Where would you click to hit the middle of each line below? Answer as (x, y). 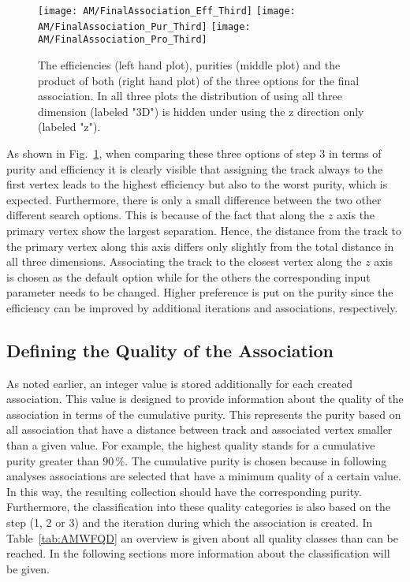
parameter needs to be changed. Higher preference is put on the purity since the (200, 292)
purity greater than (53, 460)
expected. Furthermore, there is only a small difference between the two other (194, 199)
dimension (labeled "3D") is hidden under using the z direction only (201, 111)
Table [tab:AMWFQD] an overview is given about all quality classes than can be (202, 537)
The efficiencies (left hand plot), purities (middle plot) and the (189, 64)
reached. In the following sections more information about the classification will (198, 553)
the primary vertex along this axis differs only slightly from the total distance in (200, 246)
